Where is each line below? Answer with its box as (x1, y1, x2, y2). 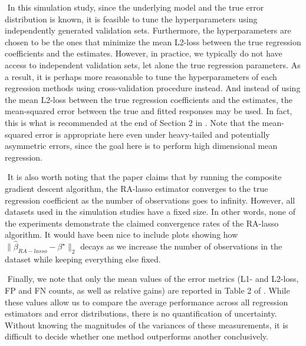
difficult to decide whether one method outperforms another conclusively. (5, 330, 269, 342)
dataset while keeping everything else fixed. (5, 252, 161, 265)
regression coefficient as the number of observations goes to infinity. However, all (5, 194, 295, 206)
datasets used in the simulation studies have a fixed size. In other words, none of (5, 205, 295, 218)
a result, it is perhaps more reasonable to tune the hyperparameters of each (5, 70, 277, 82)
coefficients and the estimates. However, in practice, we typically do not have (5, 47, 282, 59)
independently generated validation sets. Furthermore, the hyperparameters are (5, 24, 291, 36)
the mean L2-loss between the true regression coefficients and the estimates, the (5, 93, 293, 105)
